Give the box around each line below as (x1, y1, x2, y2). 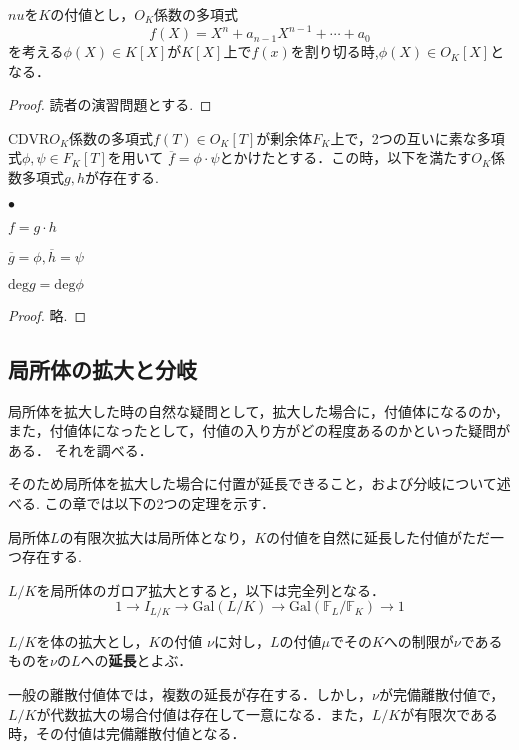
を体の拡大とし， (36, 630, 149, 651)
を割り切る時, (290, 41, 379, 62)
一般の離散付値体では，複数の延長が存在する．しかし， (8, 684, 372, 705)
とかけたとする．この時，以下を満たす (219, 147, 472, 168)
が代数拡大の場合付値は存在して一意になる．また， (36, 703, 372, 724)
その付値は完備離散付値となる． (35, 723, 246, 744)
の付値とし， (50, 4, 135, 24)
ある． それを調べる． (8, 439, 153, 460)
